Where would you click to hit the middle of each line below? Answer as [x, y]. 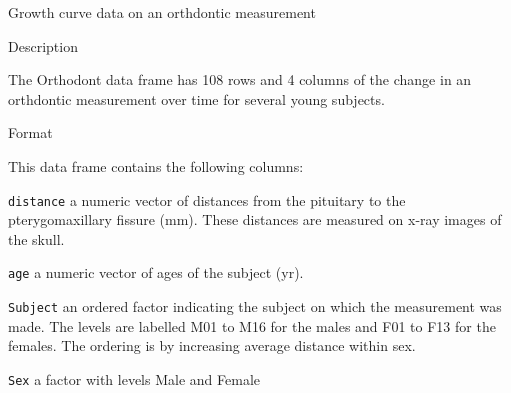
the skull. [36, 238]
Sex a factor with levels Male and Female [134, 378]
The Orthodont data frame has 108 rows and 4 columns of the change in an [240, 79]
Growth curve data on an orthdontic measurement [162, 12]
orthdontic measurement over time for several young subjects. [196, 98]
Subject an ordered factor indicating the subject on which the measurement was [255, 306]
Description [43, 45]
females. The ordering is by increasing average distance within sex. [212, 345]
